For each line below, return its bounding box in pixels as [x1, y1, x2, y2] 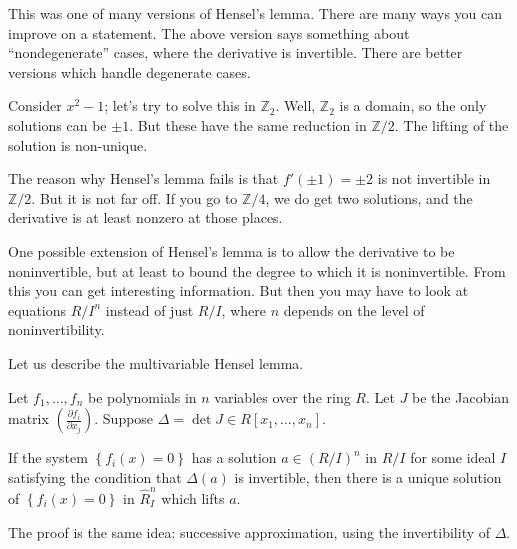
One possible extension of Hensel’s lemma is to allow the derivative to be [8, 240, 455, 261]
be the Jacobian [412, 386, 510, 407]
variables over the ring [214, 386, 351, 407]
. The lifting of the [394, 114, 509, 135]
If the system [8, 447, 88, 468]
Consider [8, 95, 62, 116]
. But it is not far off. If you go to [31, 187, 238, 208]
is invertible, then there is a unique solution [234, 466, 502, 487]
